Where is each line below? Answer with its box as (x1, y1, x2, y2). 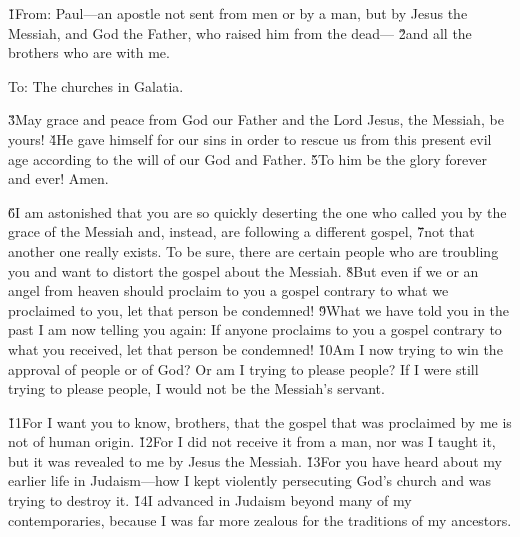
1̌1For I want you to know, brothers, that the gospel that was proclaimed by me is (8, 411, 512, 432)
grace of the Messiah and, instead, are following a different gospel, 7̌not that (8, 221, 475, 242)
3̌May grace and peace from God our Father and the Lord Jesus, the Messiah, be (8, 109, 504, 130)
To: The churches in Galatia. (8, 75, 184, 96)
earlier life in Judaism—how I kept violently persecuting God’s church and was (8, 470, 491, 491)
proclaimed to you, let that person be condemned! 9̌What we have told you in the (8, 299, 510, 320)
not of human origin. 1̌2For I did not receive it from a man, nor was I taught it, (8, 431, 496, 452)
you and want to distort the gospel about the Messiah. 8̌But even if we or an (8, 260, 479, 281)
